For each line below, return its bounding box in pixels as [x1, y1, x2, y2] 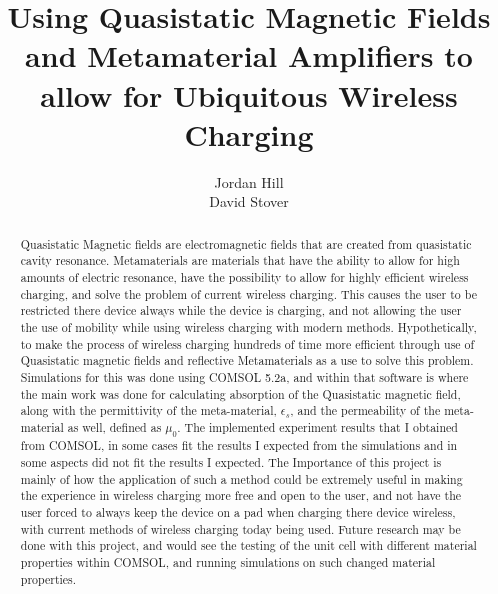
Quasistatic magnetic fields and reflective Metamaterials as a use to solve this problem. [20, 352, 474, 369]
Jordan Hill [214, 171, 284, 192]
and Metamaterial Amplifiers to [25, 35, 473, 76]
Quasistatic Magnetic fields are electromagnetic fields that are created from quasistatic [20, 235, 472, 252]
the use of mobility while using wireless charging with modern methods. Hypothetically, [20, 318, 477, 335]
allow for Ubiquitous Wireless [40, 74, 458, 115]
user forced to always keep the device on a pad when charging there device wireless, [20, 503, 456, 520]
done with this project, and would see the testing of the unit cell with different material [20, 537, 477, 554]
